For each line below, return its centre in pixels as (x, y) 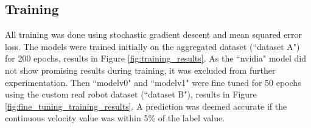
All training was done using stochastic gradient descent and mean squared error (153, 34)
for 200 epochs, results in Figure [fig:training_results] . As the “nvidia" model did (155, 58)
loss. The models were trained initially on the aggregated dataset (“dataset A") (152, 46)
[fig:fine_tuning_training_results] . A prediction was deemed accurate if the (146, 106)
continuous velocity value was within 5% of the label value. (115, 118)
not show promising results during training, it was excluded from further (140, 70)
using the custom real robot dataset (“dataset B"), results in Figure (131, 94)
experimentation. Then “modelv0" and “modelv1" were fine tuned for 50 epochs (153, 82)
